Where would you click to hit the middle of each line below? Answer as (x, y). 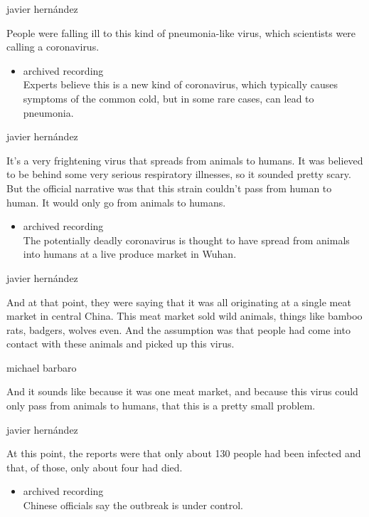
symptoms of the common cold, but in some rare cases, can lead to (169, 98)
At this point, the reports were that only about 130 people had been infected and (184, 453)
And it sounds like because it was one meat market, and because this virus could (182, 391)
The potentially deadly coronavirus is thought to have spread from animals (186, 240)
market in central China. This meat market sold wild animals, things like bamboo (184, 316)
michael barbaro (42, 367)
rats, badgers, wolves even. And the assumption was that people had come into (178, 329)
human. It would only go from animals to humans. (116, 202)
